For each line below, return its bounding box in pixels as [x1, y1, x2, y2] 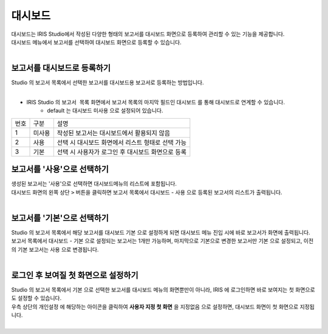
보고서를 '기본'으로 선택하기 [11, 213, 109, 223]
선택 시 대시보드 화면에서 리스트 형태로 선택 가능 [56, 138, 186, 147]
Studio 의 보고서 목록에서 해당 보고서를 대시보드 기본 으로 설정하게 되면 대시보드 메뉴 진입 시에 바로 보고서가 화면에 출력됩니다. [11, 229, 310, 236]
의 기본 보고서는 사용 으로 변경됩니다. [11, 245, 99, 253]
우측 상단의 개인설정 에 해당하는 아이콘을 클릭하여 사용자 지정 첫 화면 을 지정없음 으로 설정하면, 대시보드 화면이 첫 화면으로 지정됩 [11, 303, 315, 310]
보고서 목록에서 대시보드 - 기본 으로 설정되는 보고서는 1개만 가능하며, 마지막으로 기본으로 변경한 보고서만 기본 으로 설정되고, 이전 [11, 237, 314, 245]
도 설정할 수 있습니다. [11, 295, 62, 302]
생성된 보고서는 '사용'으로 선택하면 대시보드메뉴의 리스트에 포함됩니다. [11, 180, 177, 187]
